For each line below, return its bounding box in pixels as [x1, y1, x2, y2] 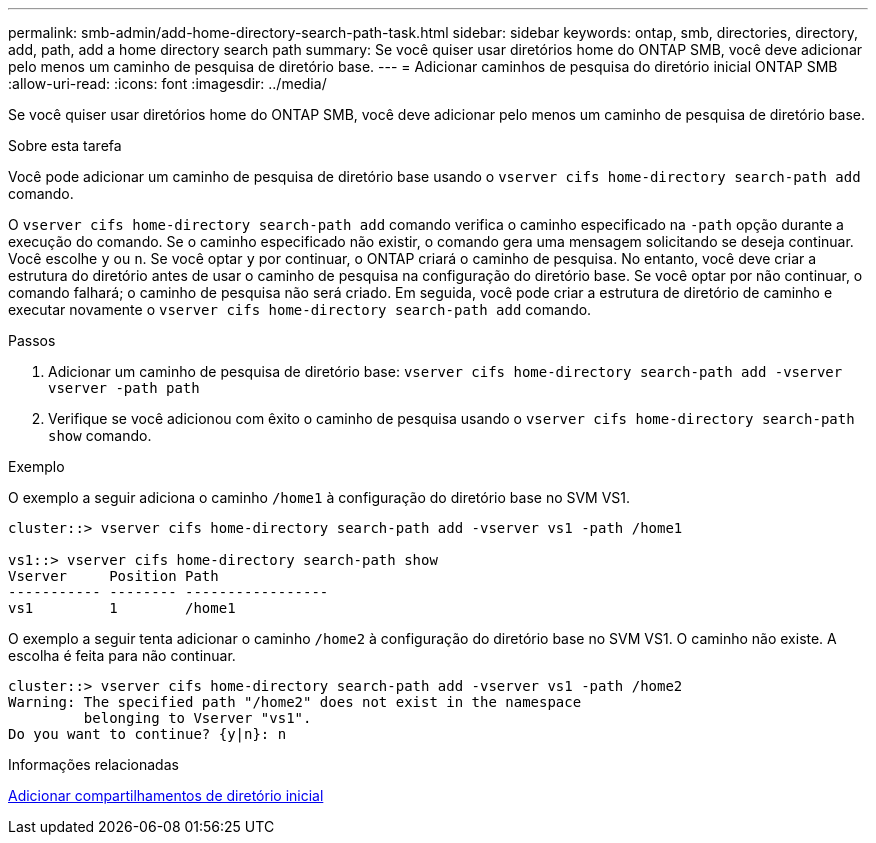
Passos [8, 332, 56, 349]
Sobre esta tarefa [8, 137, 122, 154]
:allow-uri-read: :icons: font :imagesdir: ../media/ [8, 75, 327, 92]
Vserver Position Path [8, 568, 219, 584]
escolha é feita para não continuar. [8, 647, 236, 664]
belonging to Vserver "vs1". [83, 710, 312, 726]
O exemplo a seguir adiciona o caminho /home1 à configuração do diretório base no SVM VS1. [8, 489, 631, 506]
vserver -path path [48, 380, 200, 396]
